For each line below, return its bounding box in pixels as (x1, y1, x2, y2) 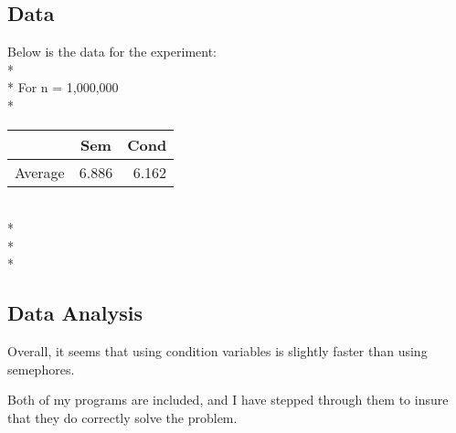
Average (15, 161, 65, 183)
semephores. (7, 359, 75, 378)
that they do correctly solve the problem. (7, 407, 238, 427)
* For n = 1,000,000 (7, 78, 119, 97)
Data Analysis (7, 299, 143, 327)
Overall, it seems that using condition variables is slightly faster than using (7, 342, 428, 361)
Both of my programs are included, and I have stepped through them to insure (7, 390, 449, 409)
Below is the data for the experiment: (7, 42, 217, 61)
